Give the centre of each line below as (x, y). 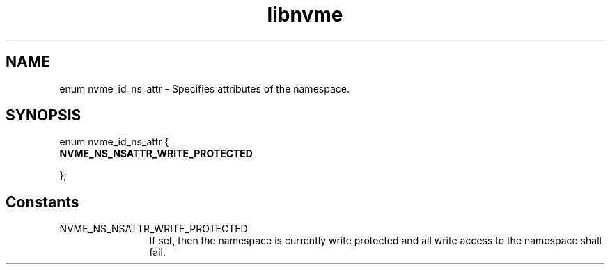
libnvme (305, 15)
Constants (42, 202)
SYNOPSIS (44, 116)
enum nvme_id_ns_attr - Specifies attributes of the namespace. (204, 88)
